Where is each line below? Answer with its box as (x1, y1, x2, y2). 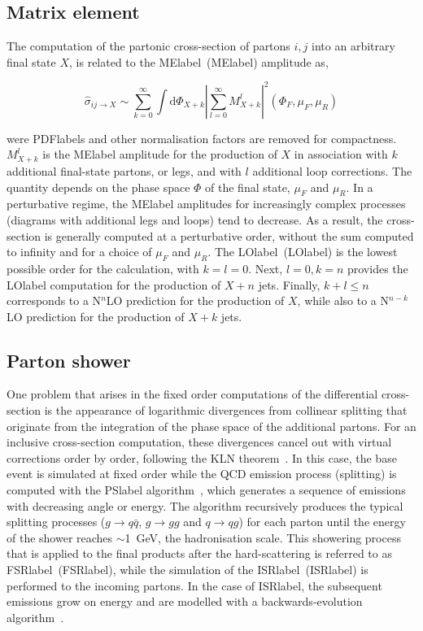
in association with (294, 146, 388, 163)
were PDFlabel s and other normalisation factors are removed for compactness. (7, 129, 397, 146)
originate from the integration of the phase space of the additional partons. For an (7, 417, 416, 434)
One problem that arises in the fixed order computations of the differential (7, 385, 378, 403)
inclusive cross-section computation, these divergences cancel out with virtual (7, 433, 392, 450)
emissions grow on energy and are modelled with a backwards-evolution (7, 593, 363, 610)
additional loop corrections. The (252, 162, 412, 179)
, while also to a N (297, 292, 390, 309)
